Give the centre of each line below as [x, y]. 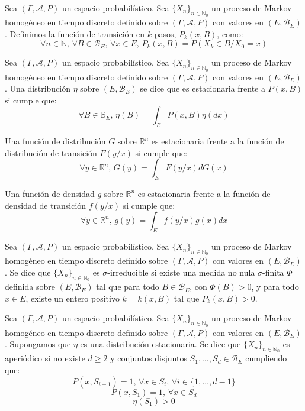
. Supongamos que [38, 344]
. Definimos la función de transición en [75, 33]
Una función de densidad [50, 194]
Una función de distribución [55, 141]
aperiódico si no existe [45, 358]
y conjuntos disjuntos [149, 358]
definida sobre [30, 287]
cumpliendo [266, 358]
